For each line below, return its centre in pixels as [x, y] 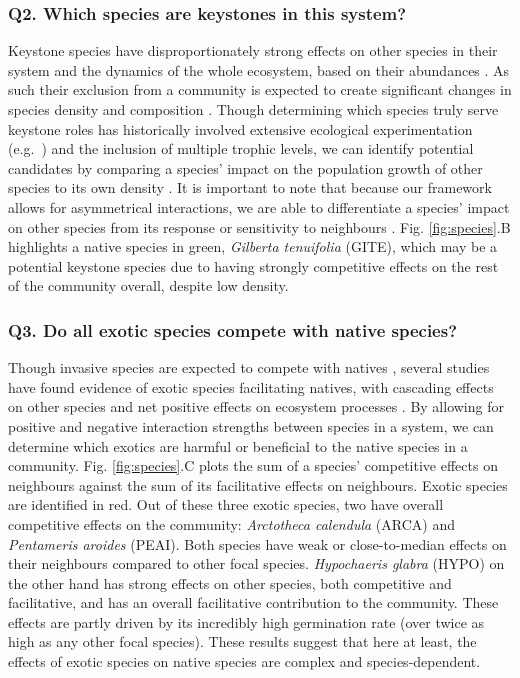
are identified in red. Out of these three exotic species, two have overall [226, 504]
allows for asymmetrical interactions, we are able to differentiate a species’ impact [259, 206]
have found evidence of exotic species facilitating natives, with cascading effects [251, 386]
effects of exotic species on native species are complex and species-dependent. [244, 661]
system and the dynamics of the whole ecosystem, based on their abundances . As [259, 69]
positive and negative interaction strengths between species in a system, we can [251, 425]
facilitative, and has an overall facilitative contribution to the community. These [253, 602]
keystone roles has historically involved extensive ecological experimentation [240, 128]
